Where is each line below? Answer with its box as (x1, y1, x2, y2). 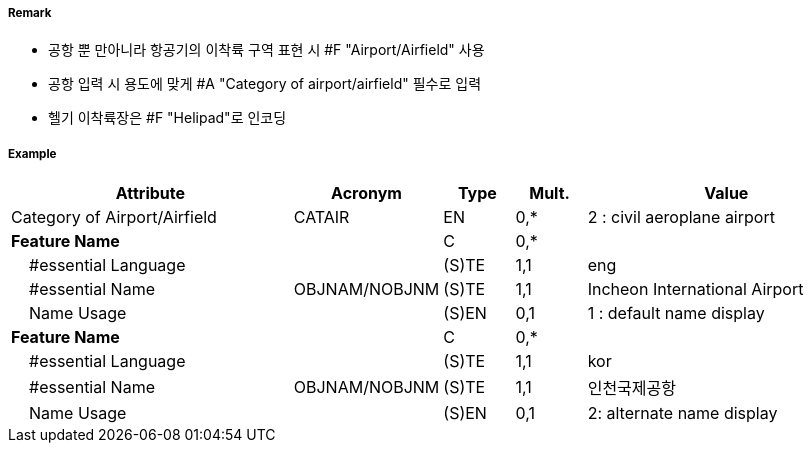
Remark (8, 6, 52, 20)
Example (8, 146, 57, 161)
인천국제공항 (587, 378, 676, 399)
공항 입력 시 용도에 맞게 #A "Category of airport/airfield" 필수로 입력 (48, 75, 482, 93)
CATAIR (293, 207, 350, 228)
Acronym (331, 183, 402, 204)
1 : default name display (587, 303, 765, 324)
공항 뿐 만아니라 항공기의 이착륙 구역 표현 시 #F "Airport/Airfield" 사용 (48, 41, 485, 59)
